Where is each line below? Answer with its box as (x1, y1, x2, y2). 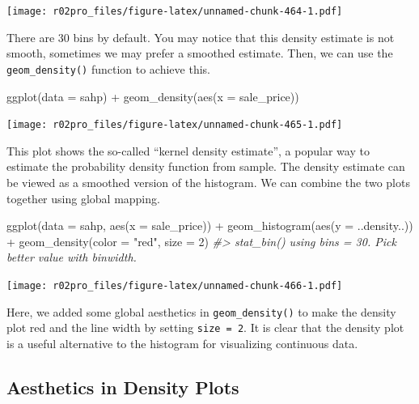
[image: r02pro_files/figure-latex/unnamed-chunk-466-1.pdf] (6, 279, 343, 291)
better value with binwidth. (6, 249, 137, 266)
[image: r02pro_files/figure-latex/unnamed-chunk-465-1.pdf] (6, 119, 343, 131)
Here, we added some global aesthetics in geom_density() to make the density (6, 303, 396, 320)
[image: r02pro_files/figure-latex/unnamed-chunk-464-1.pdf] (6, 6, 343, 17)
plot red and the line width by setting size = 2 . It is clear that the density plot (6, 319, 404, 336)
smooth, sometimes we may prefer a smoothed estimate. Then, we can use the (6, 45, 393, 62)
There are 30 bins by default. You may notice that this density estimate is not (6, 28, 395, 45)
